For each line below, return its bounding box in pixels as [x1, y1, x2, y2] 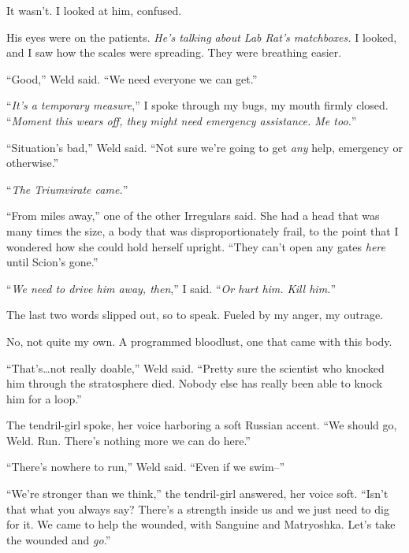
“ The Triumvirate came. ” [6, 180, 128, 197]
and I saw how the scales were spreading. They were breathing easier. [6, 44, 342, 61]
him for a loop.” [6, 390, 82, 406]
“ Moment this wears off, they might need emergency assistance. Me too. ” [6, 112, 357, 128]
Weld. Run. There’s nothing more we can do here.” [6, 432, 251, 448]
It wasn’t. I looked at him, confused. [6, 2, 182, 18]
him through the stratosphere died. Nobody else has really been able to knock [6, 375, 383, 392]
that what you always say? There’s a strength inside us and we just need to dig [6, 500, 389, 517]
